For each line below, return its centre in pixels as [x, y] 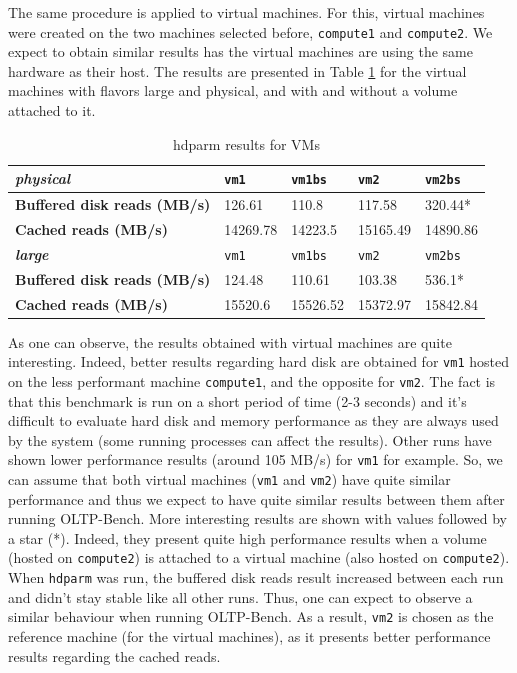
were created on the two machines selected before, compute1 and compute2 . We [250, 31]
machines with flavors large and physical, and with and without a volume [233, 90]
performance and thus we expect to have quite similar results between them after [256, 498]
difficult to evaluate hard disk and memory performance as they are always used [253, 420]
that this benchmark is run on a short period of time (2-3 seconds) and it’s [237, 400]
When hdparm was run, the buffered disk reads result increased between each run [256, 577]
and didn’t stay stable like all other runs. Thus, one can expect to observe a [240, 596]
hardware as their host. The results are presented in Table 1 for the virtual [237, 70]
